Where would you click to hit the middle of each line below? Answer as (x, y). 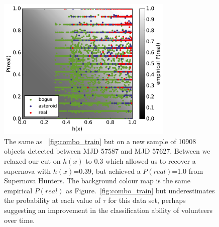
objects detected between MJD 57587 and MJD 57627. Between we (107, 151)
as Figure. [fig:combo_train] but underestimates (140, 190)
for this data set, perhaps (147, 200)
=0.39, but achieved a (107, 171)
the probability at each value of (52, 200)
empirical (18, 190)
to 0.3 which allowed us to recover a (141, 160)
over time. (20, 220)
